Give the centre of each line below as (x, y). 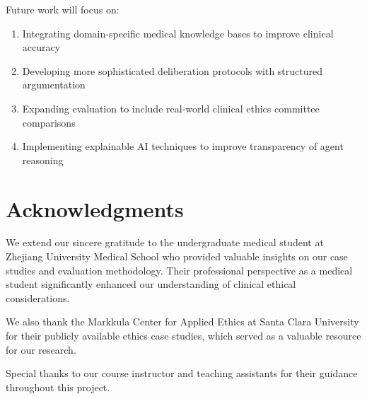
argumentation (54, 85)
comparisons (49, 122)
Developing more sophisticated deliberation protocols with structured (173, 70)
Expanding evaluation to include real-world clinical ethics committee (171, 108)
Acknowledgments (95, 208)
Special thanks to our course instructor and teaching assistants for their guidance (182, 373)
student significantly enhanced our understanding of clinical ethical (151, 284)
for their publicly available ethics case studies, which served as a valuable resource (183, 336)
